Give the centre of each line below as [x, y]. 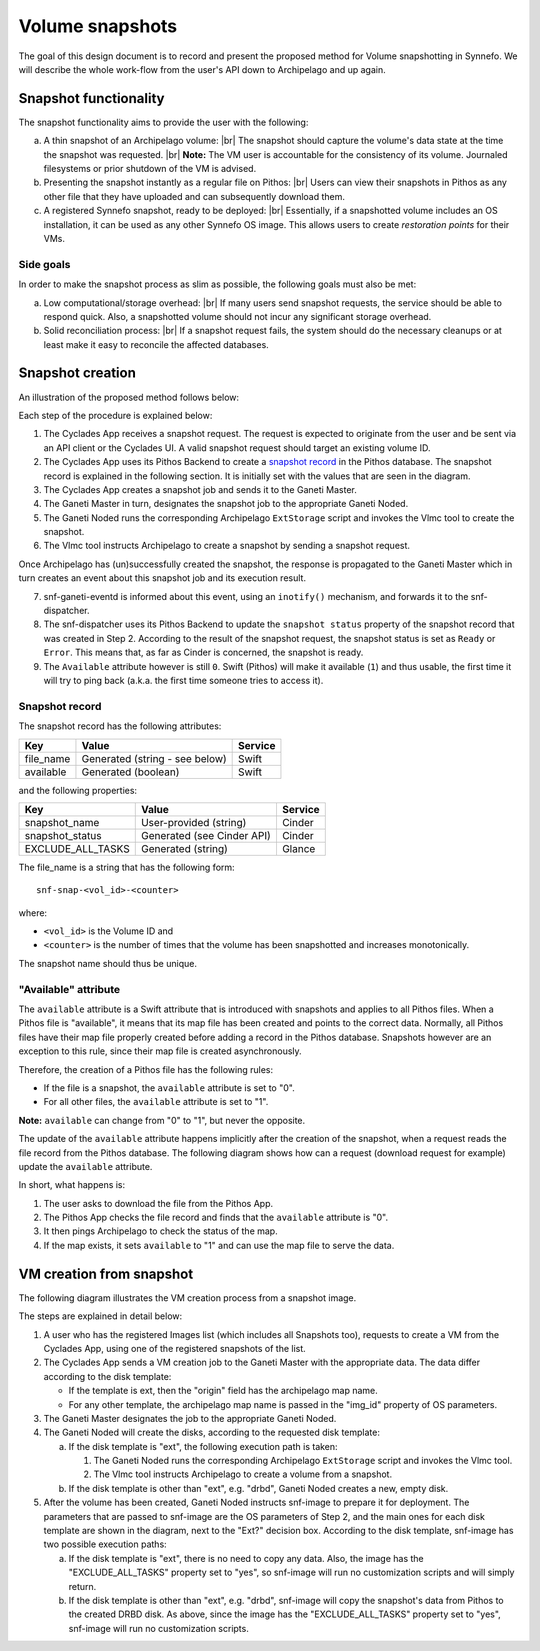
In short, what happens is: [72, 1185]
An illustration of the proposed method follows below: [129, 397]
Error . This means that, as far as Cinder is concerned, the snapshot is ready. [203, 652]
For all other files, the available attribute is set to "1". [156, 1102]
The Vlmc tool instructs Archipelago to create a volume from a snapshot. [243, 1474]
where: [33, 912]
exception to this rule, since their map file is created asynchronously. [160, 1051]
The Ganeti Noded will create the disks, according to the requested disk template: [211, 1432]
